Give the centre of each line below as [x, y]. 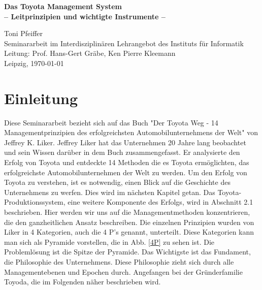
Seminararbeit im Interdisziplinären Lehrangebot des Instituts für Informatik [124, 43]
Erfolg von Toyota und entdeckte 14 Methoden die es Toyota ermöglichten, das [127, 162]
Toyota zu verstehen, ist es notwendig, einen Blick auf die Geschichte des [117, 182]
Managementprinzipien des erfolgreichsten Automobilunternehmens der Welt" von [131, 132]
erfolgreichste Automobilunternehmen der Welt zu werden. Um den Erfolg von [126, 172]
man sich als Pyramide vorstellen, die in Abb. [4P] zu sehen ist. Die [109, 241]
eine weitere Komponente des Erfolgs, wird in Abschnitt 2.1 [160, 202]
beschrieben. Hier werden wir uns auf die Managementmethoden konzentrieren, [127, 212]
